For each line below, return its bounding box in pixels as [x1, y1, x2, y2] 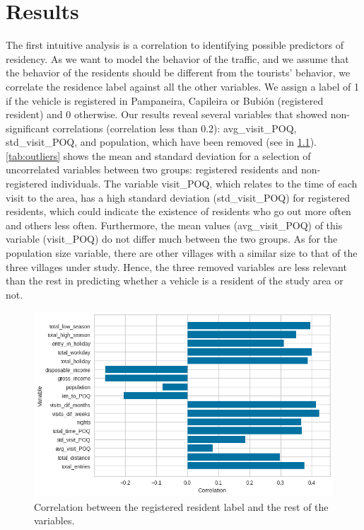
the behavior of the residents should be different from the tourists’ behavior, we [6, 65, 351, 80]
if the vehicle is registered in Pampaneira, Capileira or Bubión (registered [6, 93, 324, 108]
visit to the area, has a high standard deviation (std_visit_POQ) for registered [6, 190, 351, 204]
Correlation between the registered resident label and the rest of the [34, 499, 329, 514]
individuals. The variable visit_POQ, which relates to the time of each [50, 176, 358, 191]
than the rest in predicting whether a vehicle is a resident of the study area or [6, 273, 344, 288]
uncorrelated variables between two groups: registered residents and [6, 162, 298, 177]
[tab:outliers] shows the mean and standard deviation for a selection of [6, 148, 311, 163]
